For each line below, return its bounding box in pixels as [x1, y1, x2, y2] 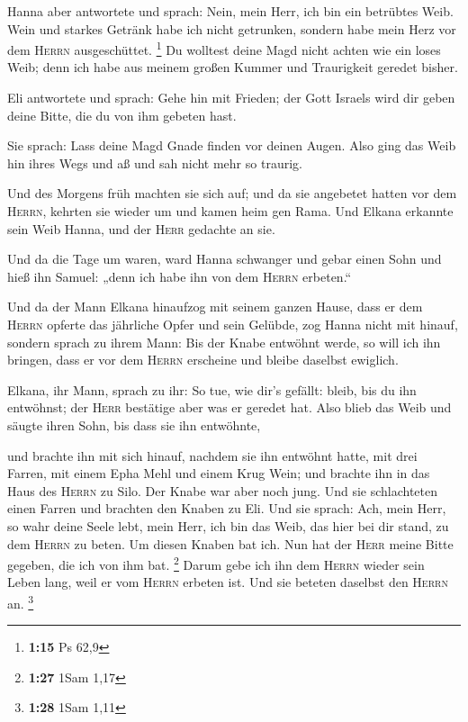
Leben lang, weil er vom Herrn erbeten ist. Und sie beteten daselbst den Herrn [7, 573, 448, 591]
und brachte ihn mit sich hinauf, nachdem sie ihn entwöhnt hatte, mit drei [7, 446, 418, 465]
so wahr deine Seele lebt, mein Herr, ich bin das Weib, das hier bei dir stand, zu [7, 516, 449, 535]
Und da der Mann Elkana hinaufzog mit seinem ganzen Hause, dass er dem [7, 297, 423, 316]
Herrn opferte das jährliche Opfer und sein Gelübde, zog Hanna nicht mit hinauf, [7, 314, 458, 333]
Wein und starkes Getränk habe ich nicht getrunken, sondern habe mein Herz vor [7, 19, 456, 38]
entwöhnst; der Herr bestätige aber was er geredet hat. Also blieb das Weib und [7, 398, 452, 417]
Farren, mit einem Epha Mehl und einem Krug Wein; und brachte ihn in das [7, 464, 430, 483]
